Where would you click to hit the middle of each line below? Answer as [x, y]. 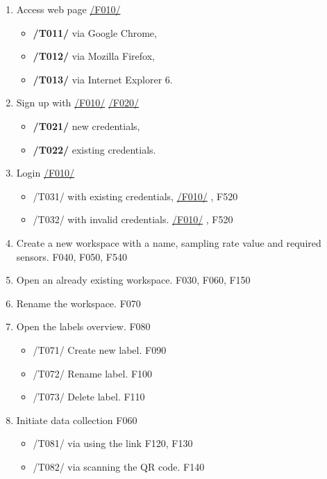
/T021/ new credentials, [86, 125]
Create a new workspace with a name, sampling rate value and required [169, 242]
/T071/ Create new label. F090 [100, 349]
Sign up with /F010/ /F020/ [78, 103]
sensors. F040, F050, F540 [72, 256]
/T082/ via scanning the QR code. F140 [119, 466]
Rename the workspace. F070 [78, 303]
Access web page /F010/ [68, 9]
